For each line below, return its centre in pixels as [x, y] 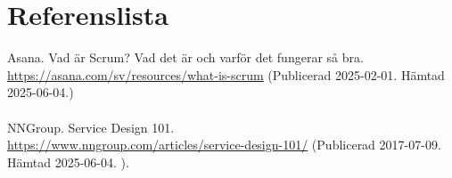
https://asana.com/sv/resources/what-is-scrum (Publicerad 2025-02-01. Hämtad [226, 74]
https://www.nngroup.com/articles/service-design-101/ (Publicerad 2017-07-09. [224, 145]
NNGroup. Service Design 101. [91, 127]
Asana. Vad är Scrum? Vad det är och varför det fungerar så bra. [185, 57]
